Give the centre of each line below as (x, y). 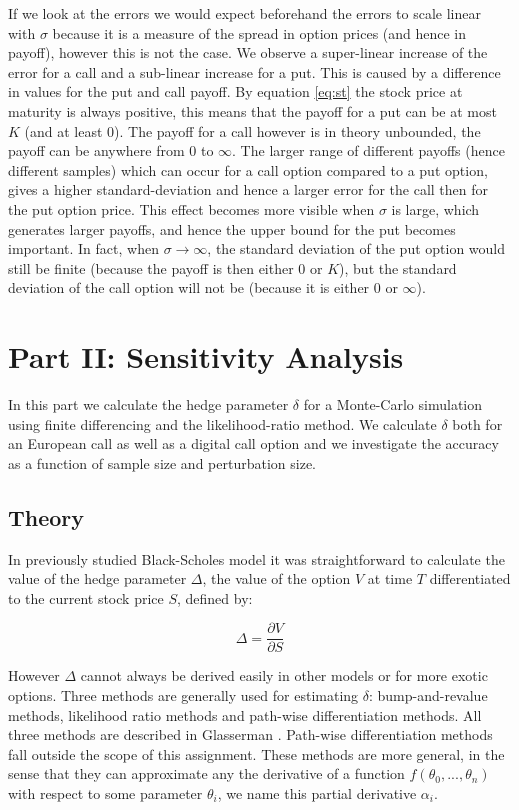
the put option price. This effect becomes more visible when (191, 208)
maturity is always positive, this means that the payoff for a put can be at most (252, 110)
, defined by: (215, 597)
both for (477, 423)
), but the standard (398, 267)
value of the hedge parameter (97, 578)
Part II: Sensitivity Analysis (206, 356)
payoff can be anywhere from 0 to (111, 150)
